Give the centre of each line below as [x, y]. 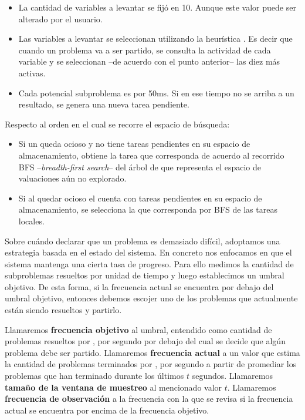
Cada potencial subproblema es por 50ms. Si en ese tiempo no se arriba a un [156, 93]
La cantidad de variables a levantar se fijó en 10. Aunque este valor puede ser [157, 7]
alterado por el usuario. [60, 19]
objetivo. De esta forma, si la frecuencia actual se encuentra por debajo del [139, 286]
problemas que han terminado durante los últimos [94, 376]
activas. [32, 73]
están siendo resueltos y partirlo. [63, 310]
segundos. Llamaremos [232, 376]
